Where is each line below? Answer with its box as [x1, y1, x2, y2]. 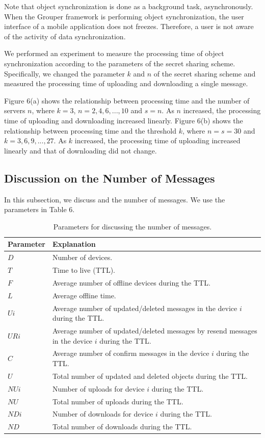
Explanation [52, 239, 96, 249]
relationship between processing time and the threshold [4, 125, 176, 136]
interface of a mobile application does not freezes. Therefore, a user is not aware [4, 21, 254, 32]
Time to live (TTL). [52, 264, 115, 275]
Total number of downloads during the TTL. [52, 421, 192, 432]
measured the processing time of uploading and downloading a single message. [4, 78, 248, 89]
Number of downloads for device [52, 408, 153, 419]
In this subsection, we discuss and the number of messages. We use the [4, 194, 225, 204]
